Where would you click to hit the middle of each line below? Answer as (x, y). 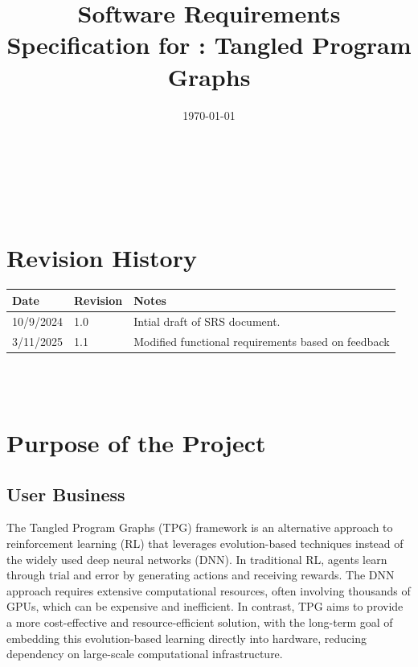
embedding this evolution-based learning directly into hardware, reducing (187, 638)
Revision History (102, 258)
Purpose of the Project (136, 443)
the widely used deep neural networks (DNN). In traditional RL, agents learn (197, 559)
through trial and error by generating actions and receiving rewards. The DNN (201, 575)
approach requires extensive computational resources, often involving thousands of (209, 590)
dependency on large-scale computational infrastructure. (145, 654)
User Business (66, 494)
